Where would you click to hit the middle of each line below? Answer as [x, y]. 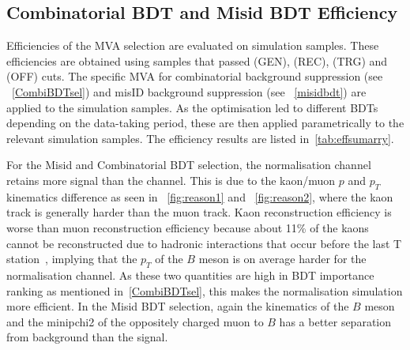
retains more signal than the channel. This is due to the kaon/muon [171, 180]
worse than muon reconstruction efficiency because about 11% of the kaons [188, 227]
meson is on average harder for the [282, 259]
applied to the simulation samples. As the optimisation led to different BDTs [192, 107]
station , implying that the [72, 259]
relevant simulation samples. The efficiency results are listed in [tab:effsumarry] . [200, 138]
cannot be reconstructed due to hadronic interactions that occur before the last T [204, 243]
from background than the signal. [87, 337]
